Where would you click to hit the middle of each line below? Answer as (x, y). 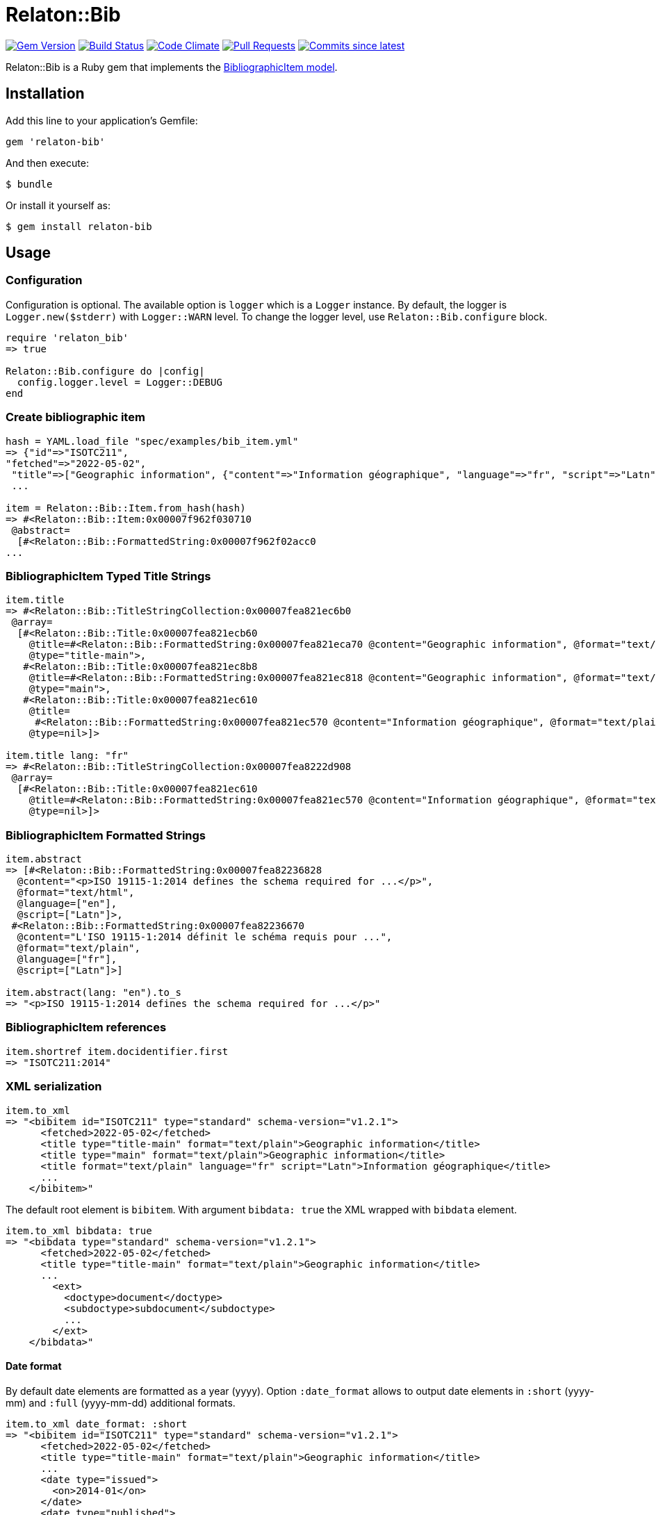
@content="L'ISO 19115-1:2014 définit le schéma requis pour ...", (205, 937)
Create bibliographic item (75, 417)
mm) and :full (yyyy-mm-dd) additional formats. (121, 1402)
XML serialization (54, 1087)
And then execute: (47, 163)
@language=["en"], (67, 904)
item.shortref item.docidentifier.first (117, 1051)
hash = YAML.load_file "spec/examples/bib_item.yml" (152, 441)
